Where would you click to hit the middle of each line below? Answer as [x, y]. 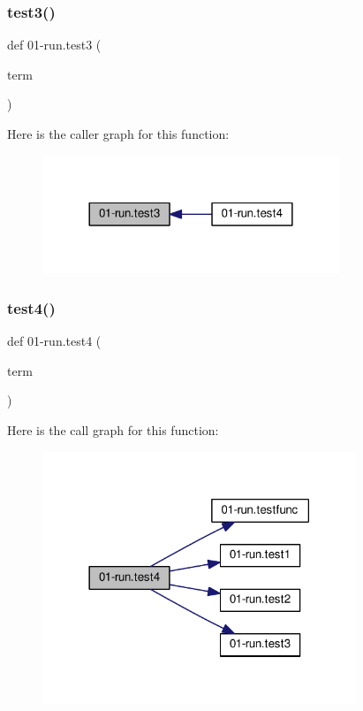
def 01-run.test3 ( [54, 45]
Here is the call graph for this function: [113, 429]
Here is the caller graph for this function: [118, 134]
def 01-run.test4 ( [54, 341]
